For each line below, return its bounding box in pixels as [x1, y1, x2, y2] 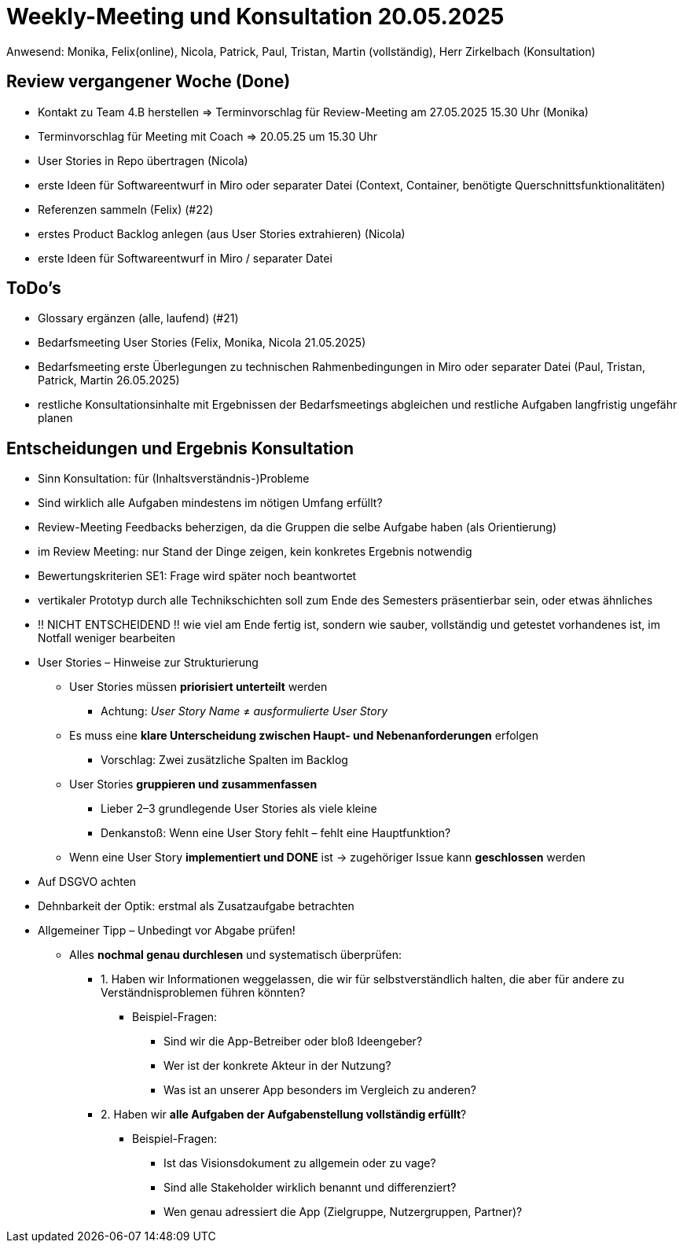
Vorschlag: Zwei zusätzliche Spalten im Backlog [101, 753, 348, 767]
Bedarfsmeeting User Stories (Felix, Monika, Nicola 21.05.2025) [38, 336, 366, 350]
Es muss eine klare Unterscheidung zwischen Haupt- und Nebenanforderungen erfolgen [69, 729, 538, 743]
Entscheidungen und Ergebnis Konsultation [6, 438, 354, 458]
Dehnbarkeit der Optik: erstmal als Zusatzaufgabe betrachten [38, 899, 354, 913]
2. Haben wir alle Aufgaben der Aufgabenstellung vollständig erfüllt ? [101, 1108, 467, 1122]
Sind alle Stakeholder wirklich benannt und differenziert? [163, 1181, 457, 1195]
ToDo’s [6, 278, 61, 299]
